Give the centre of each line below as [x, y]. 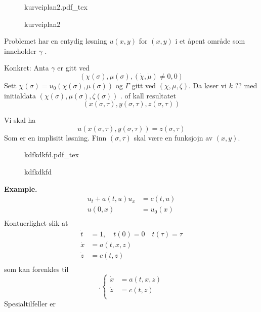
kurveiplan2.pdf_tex [56, 7]
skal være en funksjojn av [173, 137]
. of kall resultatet [148, 95]
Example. [21, 188]
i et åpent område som [210, 41]
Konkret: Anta [27, 68]
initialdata [20, 95]
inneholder [20, 50]
